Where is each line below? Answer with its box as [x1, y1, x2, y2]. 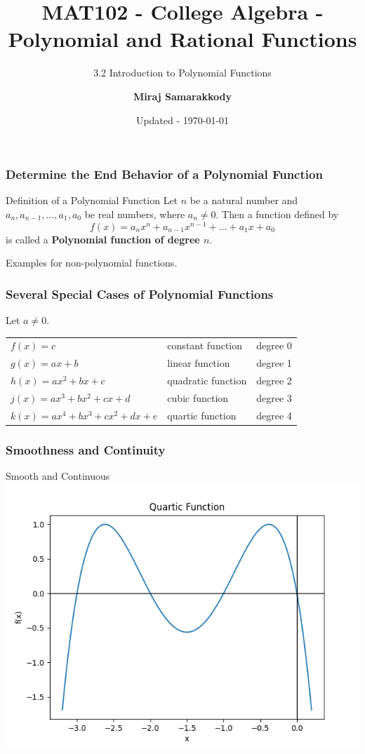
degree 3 [256, 390, 292, 405]
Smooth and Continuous [6, 469, 110, 483]
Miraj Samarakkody [133, 88, 232, 103]
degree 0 [256, 338, 292, 353]
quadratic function [167, 373, 247, 388]
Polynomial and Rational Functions [8, 25, 357, 53]
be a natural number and [190, 193, 298, 208]
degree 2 [256, 373, 292, 388]
